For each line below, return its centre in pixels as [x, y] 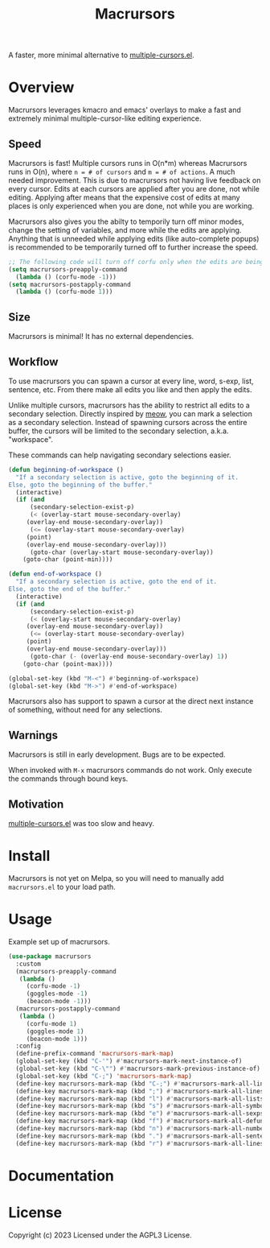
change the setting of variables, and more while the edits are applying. [125, 229]
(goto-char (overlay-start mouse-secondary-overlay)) [122, 552]
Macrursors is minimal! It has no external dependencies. [101, 337]
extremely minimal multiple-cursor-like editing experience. [105, 118]
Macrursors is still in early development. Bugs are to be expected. [117, 754]
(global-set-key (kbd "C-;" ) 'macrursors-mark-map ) [104, 1076]
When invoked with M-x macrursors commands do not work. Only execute [130, 771]
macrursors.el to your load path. [62, 887]
